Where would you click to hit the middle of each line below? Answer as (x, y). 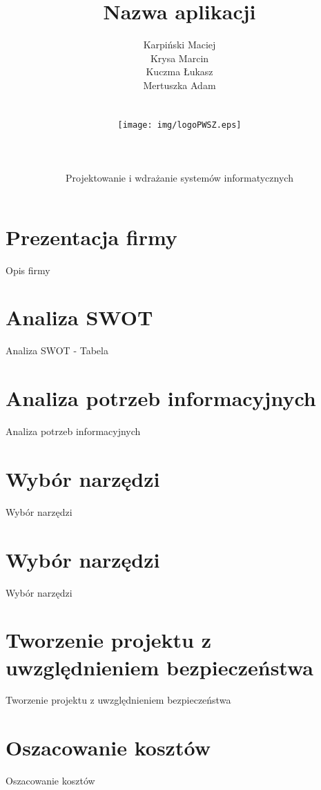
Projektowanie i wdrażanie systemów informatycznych (179, 178)
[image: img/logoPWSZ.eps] (179, 125)
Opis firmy (28, 270)
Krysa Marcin (179, 58)
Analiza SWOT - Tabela (57, 350)
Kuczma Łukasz (179, 71)
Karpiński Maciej (179, 45)
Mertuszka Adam (179, 85)
